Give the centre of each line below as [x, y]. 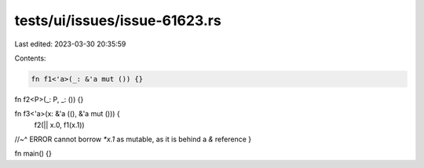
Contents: [30, 58]
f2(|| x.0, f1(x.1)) [60, 125]
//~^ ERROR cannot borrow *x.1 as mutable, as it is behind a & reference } [133, 139]
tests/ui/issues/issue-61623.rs [118, 20]
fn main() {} [33, 154]
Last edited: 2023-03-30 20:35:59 [70, 44]
